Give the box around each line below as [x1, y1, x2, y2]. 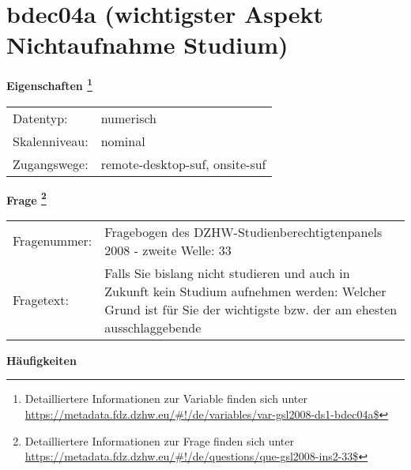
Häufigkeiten [6, 352, 77, 368]
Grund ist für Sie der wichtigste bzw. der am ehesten [104, 299, 398, 318]
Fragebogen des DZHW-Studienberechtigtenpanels [104, 222, 383, 241]
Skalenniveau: [13, 131, 89, 150]
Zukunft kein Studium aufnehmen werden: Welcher [104, 281, 386, 300]
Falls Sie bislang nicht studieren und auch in [104, 263, 350, 282]
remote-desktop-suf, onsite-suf [100, 154, 266, 173]
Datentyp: [13, 108, 68, 127]
